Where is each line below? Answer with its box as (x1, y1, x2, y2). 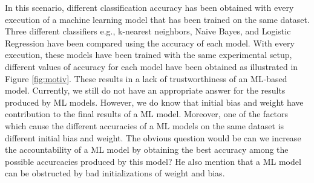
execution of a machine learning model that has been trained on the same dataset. (5, 13, 310, 25)
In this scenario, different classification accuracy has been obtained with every (5, 1, 294, 13)
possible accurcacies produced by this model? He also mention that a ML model (5, 155, 301, 167)
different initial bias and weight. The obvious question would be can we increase (5, 131, 301, 144)
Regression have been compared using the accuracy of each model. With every (5, 36, 295, 49)
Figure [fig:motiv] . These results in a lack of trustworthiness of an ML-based (5, 72, 287, 85)
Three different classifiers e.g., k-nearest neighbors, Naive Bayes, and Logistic (5, 25, 291, 37)
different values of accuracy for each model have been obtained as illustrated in (5, 60, 298, 72)
